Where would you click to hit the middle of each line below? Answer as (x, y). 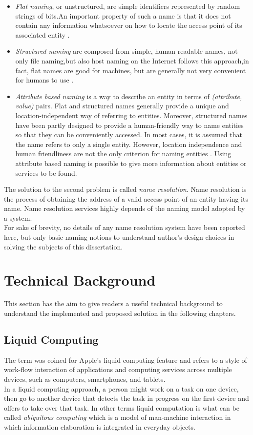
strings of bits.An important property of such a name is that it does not (123, 15)
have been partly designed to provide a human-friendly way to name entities (129, 125)
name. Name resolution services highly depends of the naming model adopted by (125, 208)
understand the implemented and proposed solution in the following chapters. (120, 313)
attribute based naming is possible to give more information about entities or (131, 163)
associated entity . (42, 34)
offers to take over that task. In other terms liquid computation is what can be (122, 407)
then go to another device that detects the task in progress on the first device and (126, 398)
